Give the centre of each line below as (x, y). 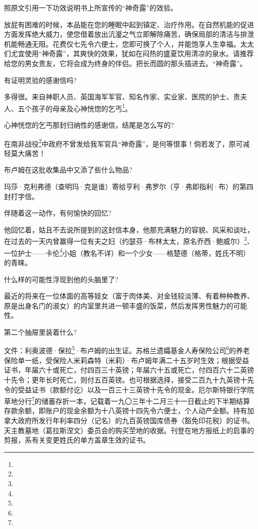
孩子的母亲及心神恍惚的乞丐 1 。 (82, 107)
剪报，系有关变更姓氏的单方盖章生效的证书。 (77, 440)
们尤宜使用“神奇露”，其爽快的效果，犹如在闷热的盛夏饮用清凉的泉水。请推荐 (129, 53)
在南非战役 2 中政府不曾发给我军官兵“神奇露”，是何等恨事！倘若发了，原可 (124, 143)
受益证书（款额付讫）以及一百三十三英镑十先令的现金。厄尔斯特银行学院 (136, 389)
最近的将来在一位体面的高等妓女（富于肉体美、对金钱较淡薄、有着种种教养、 (129, 296)
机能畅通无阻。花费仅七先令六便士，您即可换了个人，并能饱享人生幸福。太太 (129, 43)
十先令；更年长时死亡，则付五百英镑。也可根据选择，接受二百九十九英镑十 (126, 379)
